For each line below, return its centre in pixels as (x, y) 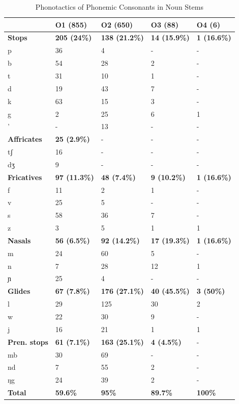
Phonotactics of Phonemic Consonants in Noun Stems (119, 7)
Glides (19, 291)
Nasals (19, 240)
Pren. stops (28, 342)
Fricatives (25, 177)
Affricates (25, 139)
